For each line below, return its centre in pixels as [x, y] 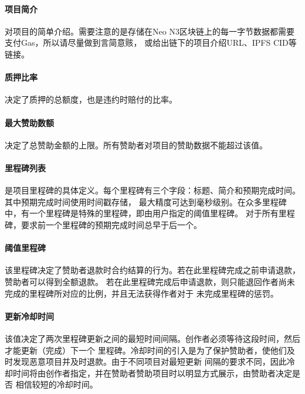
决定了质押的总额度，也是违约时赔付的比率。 [91, 99]
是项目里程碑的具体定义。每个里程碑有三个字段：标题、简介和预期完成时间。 [152, 190]
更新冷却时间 [29, 316]
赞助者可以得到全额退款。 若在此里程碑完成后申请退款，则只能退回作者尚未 [150, 281]
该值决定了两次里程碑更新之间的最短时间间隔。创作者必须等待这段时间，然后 [152, 338]
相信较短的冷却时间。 [57, 384]
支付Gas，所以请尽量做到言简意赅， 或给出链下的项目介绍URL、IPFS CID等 [151, 43]
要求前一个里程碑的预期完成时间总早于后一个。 [111, 224]
